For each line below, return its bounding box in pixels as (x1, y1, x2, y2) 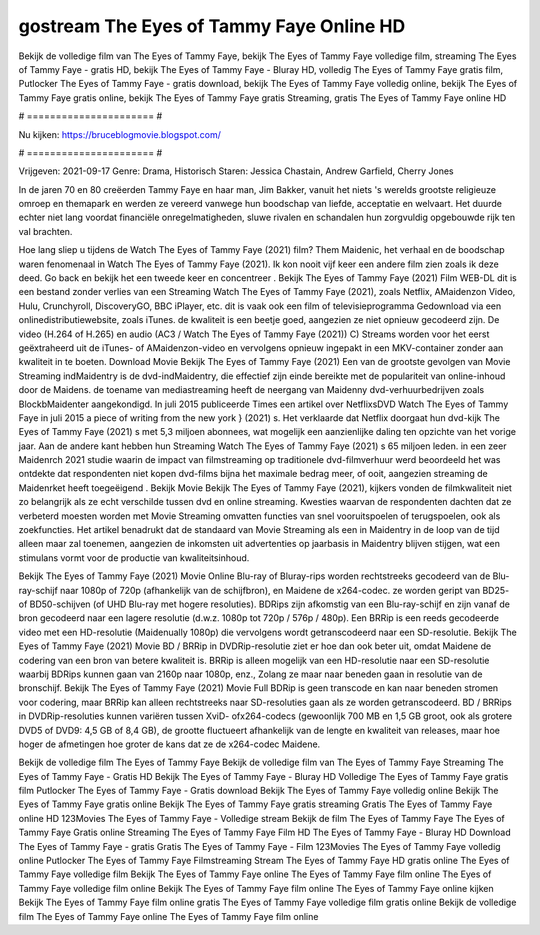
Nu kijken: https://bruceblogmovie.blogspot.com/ (18, 128, 222, 140)
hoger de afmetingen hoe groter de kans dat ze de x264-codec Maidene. (18, 738, 321, 750)
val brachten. (18, 225, 73, 237)
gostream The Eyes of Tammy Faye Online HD (18, 15, 406, 37)
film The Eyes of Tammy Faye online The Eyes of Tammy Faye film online (18, 910, 319, 922)
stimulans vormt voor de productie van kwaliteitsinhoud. (18, 551, 250, 564)
